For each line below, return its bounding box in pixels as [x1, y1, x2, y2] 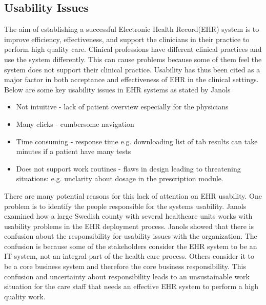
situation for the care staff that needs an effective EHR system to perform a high [4, 281, 258, 292]
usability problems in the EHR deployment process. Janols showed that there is [4, 220, 254, 231]
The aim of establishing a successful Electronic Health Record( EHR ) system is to [4, 24, 259, 34]
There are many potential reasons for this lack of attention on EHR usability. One [4, 190, 262, 201]
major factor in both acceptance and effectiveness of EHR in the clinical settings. [4, 74, 259, 85]
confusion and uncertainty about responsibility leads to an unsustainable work [4, 271, 250, 281]
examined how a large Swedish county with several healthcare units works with [4, 211, 253, 221]
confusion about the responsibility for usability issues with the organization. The [4, 231, 257, 241]
